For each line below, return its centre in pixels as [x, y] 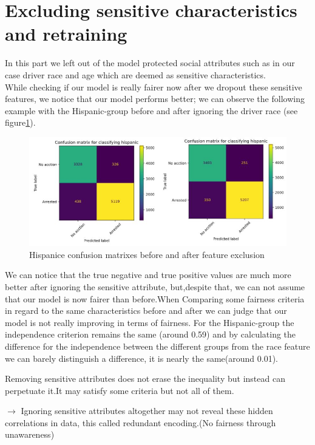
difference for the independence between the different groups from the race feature [157, 346]
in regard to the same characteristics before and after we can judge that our [146, 311]
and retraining [66, 34]
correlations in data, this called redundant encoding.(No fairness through [141, 422]
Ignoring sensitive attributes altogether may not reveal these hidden [147, 411]
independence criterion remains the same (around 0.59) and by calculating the [151, 334]
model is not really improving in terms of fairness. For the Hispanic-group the [150, 322]
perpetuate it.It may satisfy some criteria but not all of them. [120, 390]
